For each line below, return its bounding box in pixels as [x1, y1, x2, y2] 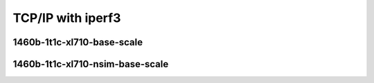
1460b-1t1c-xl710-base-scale [12, 36, 143, 48]
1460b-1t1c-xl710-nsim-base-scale [12, 58, 169, 70]
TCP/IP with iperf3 [12, 10, 121, 25]
